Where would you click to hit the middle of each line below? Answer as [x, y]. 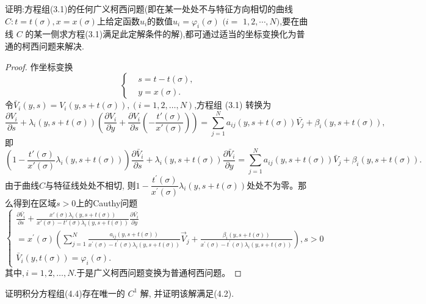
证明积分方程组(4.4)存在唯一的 [65, 293]
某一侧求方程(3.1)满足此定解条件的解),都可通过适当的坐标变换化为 [165, 34]
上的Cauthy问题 [107, 203]
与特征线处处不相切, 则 [91, 185]
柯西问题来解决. [53, 45]
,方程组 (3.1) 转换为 [233, 105]
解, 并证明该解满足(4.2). [187, 293]
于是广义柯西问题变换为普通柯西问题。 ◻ [159, 273]
